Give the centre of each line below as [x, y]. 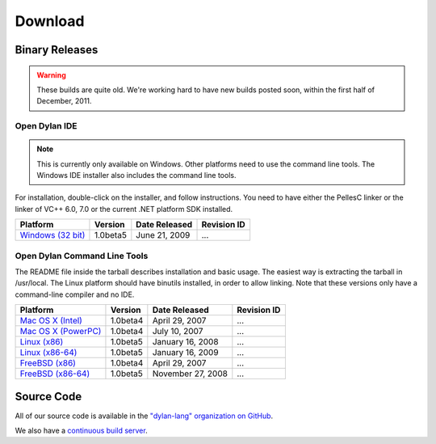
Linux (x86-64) [48, 353]
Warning [51, 75]
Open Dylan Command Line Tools [82, 256]
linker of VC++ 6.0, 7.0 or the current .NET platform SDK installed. [124, 209]
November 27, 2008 [190, 374]
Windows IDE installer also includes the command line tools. [136, 175]
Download [50, 21]
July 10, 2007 [178, 332]
